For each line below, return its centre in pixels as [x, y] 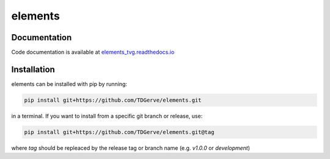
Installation [33, 69]
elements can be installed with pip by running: [69, 84]
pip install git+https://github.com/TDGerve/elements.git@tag [119, 132]
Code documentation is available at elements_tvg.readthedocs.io [93, 52]
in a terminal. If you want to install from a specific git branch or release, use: [107, 116]
